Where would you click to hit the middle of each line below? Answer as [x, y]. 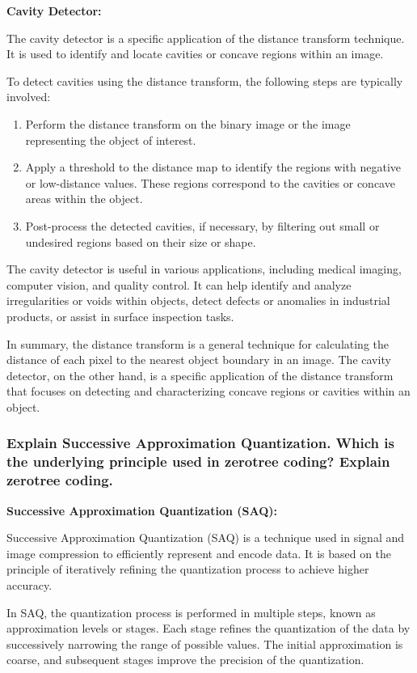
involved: [29, 97]
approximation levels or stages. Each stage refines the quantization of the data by [208, 628]
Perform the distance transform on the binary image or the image [188, 123]
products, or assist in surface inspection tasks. [120, 316]
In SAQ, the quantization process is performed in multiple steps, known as [191, 612]
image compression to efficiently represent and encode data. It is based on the [199, 553]
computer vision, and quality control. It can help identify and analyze [179, 284]
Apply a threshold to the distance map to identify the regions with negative [213, 167]
